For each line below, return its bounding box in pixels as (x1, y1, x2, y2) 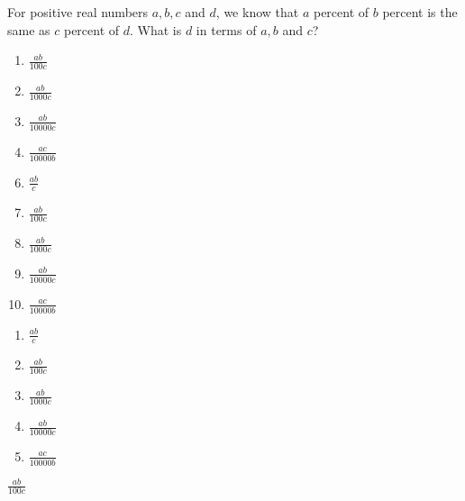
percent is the (382, 3, 458, 21)
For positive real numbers (7, 3, 149, 21)
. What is (130, 20, 182, 39)
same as (7, 20, 50, 39)
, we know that (215, 3, 299, 21)
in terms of (196, 20, 257, 39)
